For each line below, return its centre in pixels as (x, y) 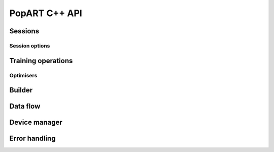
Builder (21, 90)
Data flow (25, 106)
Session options (30, 45)
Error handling (32, 139)
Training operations (41, 61)
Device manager (36, 122)
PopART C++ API (46, 13)
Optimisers (23, 75)
